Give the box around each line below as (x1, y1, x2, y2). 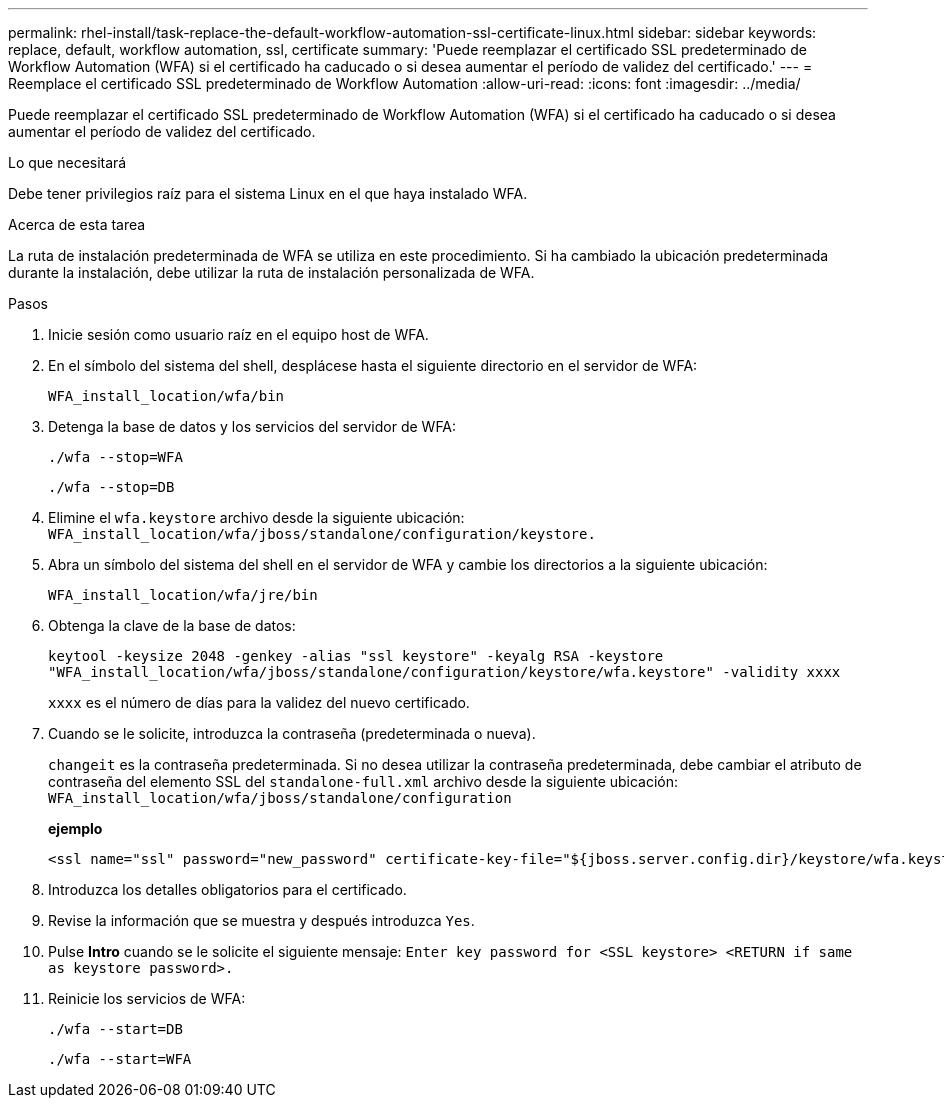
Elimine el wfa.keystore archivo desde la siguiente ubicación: (48, 509, 465, 526)
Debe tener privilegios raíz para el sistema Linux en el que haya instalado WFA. (8, 185, 528, 202)
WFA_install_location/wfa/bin (48, 388, 285, 404)
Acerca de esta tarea (8, 216, 146, 233)
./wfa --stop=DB (48, 479, 175, 495)
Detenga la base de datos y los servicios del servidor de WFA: (48, 418, 457, 435)
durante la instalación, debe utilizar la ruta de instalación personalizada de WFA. (8, 264, 535, 281)
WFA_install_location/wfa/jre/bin (48, 587, 318, 603)
